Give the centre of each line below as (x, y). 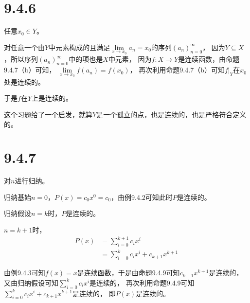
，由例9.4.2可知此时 (142, 197)
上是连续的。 (52, 98)
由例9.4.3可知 (25, 273)
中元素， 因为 (130, 59)
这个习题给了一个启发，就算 (48, 114)
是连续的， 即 (94, 293)
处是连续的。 (24, 81)
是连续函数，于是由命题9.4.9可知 (128, 273)
